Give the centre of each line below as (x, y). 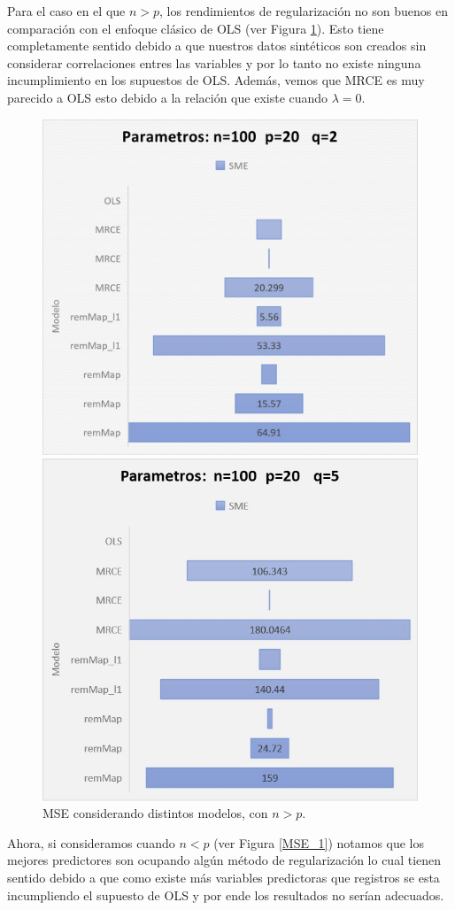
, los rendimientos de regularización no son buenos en (304, 11)
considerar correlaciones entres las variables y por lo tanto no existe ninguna (214, 62)
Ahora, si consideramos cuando (91, 842)
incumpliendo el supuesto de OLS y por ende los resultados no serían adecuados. (226, 895)
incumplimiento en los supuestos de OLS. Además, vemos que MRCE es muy (216, 80)
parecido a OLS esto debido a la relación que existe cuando (168, 97)
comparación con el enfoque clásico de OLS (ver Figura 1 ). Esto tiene (196, 28)
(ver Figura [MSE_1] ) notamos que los (319, 842)
